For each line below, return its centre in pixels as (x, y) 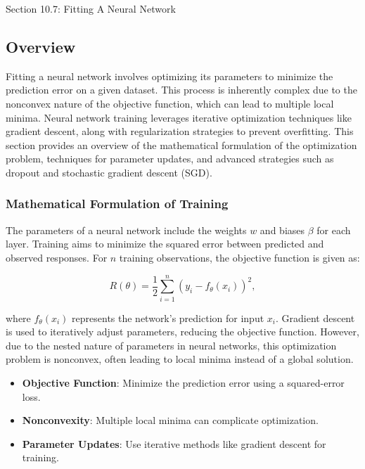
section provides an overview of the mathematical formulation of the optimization (181, 144)
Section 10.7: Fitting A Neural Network (91, 8)
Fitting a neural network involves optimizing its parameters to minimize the (169, 76)
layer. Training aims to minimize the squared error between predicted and (165, 244)
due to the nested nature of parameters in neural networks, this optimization (171, 345)
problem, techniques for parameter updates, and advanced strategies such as (170, 159)
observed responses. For (57, 257)
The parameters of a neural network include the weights (126, 230)
